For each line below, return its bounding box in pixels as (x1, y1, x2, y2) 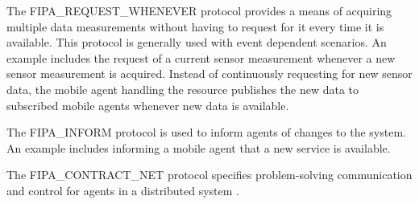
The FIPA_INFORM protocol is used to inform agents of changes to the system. (6, 124, 406, 141)
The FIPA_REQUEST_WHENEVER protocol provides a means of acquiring (6, 2, 392, 18)
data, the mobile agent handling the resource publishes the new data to (6, 80, 359, 97)
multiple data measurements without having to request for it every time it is (6, 18, 384, 35)
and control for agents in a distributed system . (6, 182, 240, 198)
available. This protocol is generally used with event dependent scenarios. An (6, 34, 387, 51)
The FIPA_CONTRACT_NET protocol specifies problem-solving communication (6, 166, 413, 183)
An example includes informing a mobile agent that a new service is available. (6, 139, 391, 156)
